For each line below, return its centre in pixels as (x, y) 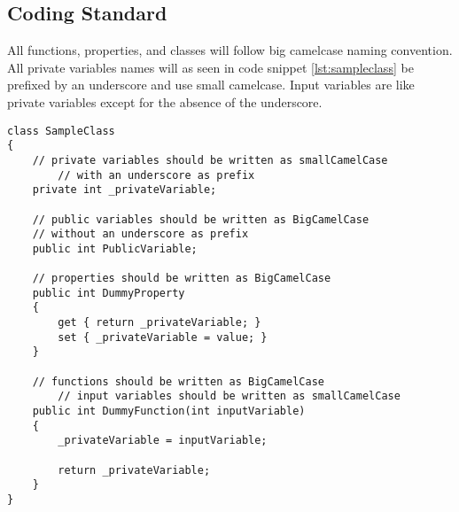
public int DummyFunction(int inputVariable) (169, 411)
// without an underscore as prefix (140, 234)
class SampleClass (61, 131)
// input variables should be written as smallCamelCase (229, 396)
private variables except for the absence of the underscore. (165, 101)
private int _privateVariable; (124, 190)
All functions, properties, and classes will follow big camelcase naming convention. (230, 50)
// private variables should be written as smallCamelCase (210, 160)
